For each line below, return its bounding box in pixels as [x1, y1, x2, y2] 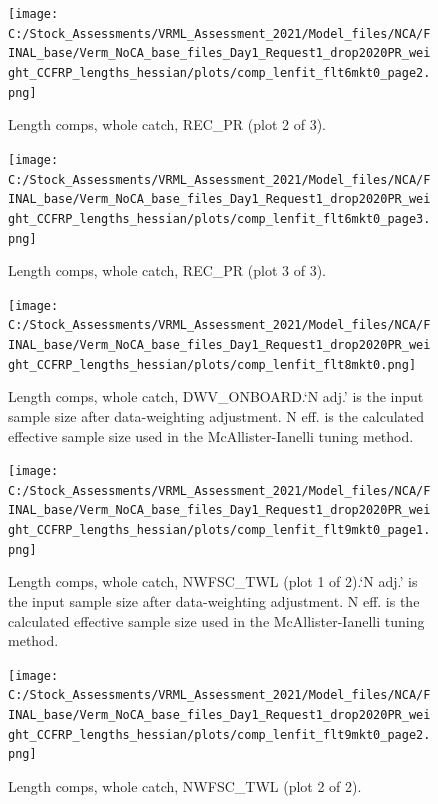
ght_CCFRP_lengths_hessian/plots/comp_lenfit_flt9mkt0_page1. [8, 523, 431, 538]
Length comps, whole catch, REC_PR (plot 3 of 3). [8, 260, 326, 281]
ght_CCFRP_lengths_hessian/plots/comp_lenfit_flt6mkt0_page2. [8, 65, 431, 80]
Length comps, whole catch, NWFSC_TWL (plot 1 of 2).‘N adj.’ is [8, 571, 418, 592]
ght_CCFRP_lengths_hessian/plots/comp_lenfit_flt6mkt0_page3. [8, 211, 431, 226]
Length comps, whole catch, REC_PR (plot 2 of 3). [8, 114, 326, 135]
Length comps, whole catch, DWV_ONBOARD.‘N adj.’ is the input [8, 386, 424, 407]
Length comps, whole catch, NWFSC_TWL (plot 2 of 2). [8, 776, 362, 797]
